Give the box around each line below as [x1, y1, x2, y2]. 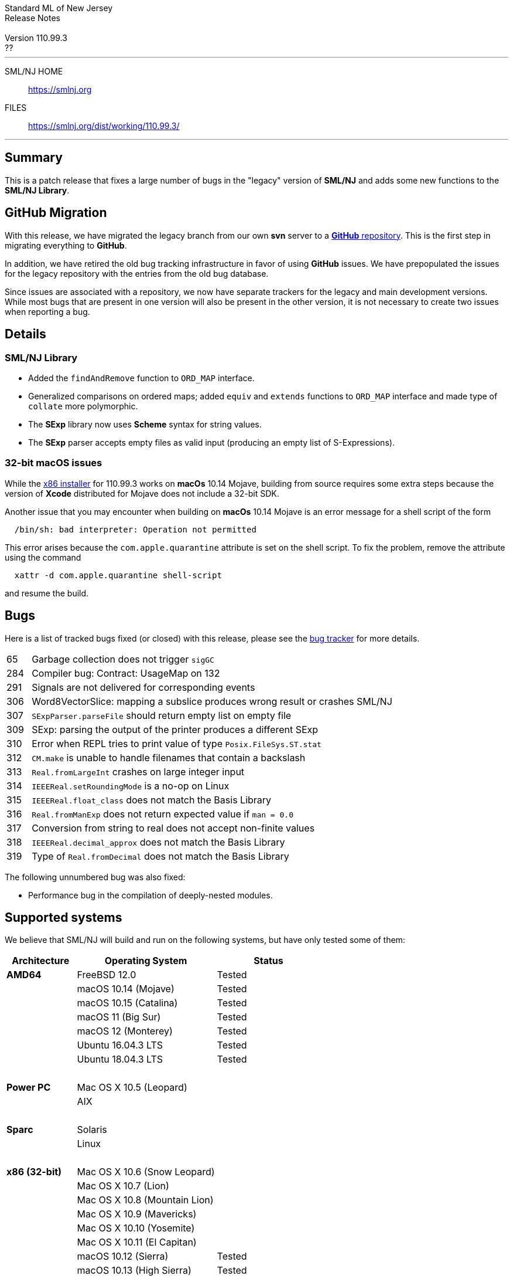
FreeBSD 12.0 [77, 969, 136, 981]
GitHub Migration [5, 205, 107, 220]
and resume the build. [5, 588, 89, 598]
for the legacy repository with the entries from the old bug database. [5, 268, 269, 279]
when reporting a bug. [5, 306, 90, 317]
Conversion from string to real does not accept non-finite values [32, 822, 315, 834]
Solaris [77, 1124, 107, 1136]
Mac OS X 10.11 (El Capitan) [77, 1236, 197, 1249]
